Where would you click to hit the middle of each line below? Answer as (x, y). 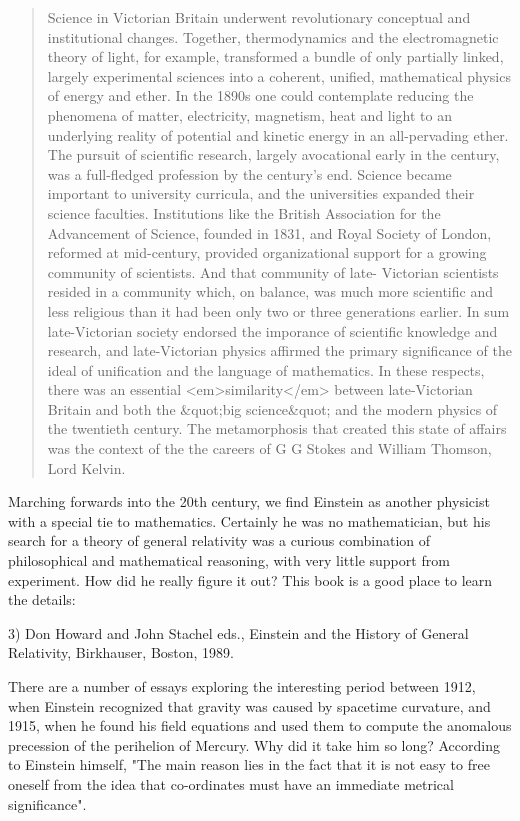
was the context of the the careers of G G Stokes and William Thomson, (269, 448)
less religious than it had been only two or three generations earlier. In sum (278, 310)
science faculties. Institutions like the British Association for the (244, 212)
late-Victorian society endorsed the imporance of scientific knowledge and (272, 330)
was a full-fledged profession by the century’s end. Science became (249, 173)
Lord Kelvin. (86, 467)
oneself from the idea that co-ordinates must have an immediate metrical (231, 783)
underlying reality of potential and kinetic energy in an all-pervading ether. (278, 134)
